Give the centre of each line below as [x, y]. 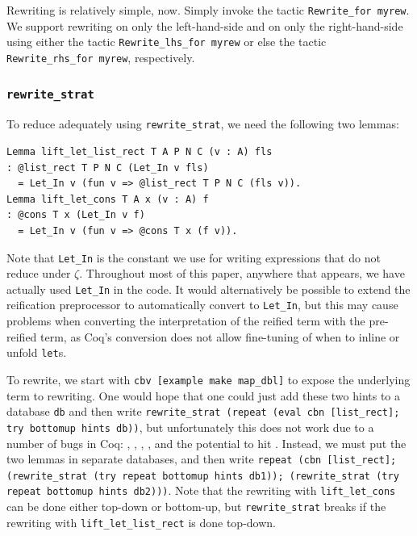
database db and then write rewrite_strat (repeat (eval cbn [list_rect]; [203, 411]
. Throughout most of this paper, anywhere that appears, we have [242, 273]
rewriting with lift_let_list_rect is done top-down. [141, 522]
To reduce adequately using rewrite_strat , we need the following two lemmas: [203, 124]
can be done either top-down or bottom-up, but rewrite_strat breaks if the [196, 507]
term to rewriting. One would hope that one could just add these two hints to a [204, 395]
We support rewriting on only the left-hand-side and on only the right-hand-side [205, 25]
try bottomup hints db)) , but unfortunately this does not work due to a [190, 427]
